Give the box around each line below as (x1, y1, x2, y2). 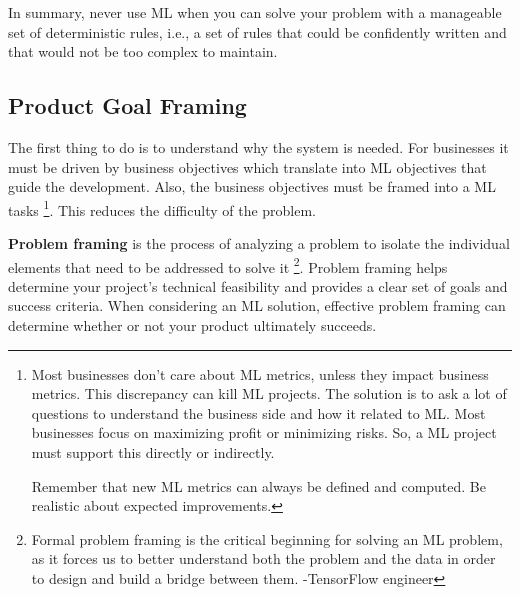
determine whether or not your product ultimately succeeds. (8, 315, 377, 336)
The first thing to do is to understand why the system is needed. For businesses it (8, 136, 509, 157)
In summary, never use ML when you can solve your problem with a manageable (8, 2, 502, 22)
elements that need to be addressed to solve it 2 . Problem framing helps (8, 253, 448, 277)
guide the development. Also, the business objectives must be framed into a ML (8, 176, 496, 197)
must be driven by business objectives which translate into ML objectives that (8, 156, 487, 177)
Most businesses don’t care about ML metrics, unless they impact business (31, 363, 489, 384)
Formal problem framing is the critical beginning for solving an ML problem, (31, 528, 503, 549)
